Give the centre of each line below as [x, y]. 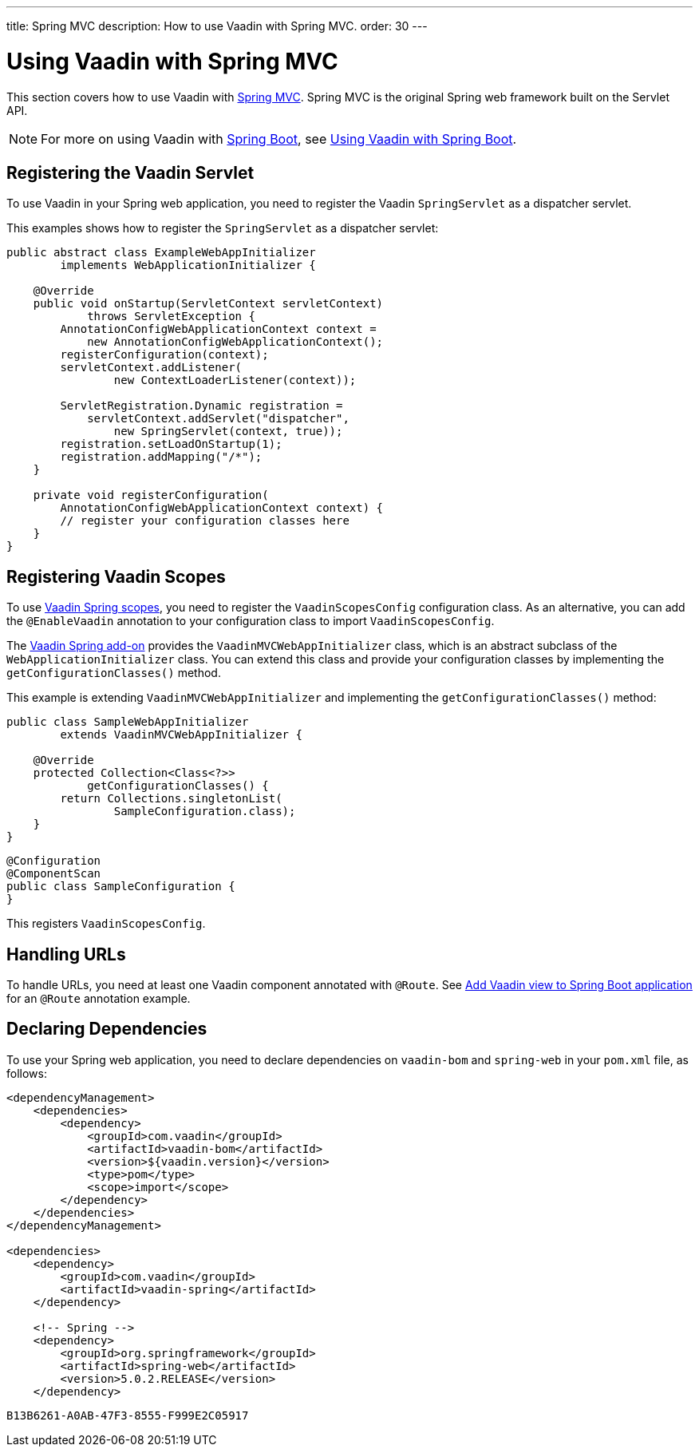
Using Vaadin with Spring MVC [172, 61]
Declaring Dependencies [107, 1029]
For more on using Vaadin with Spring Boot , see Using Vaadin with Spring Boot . [279, 139]
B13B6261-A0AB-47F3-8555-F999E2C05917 [128, 1415]
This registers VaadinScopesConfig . [106, 924]
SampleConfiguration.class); [205, 812]
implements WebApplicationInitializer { [188, 265]
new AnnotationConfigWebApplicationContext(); [235, 342]
